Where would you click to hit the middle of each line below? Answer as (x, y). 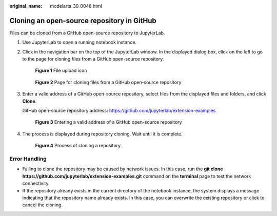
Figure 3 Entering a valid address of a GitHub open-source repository (108, 122)
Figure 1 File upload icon (61, 71)
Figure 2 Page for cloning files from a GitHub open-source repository (108, 82)
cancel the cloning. (43, 205)
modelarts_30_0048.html (76, 6)
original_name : (26, 6)
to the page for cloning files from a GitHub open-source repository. (93, 59)
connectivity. (36, 183)
